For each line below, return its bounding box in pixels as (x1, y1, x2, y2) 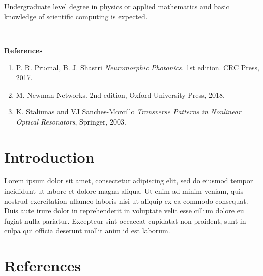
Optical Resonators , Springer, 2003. (16, 116, 126, 127)
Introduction (4, 146, 95, 167)
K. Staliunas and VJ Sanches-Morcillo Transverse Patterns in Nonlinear (16, 106, 241, 117)
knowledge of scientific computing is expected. (4, 11, 148, 21)
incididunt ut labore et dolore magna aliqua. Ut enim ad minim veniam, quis (4, 186, 244, 196)
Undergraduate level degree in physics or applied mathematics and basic (4, 1, 229, 11)
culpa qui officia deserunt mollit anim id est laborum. (4, 225, 170, 236)
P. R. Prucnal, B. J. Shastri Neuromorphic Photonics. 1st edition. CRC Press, (16, 62, 259, 73)
